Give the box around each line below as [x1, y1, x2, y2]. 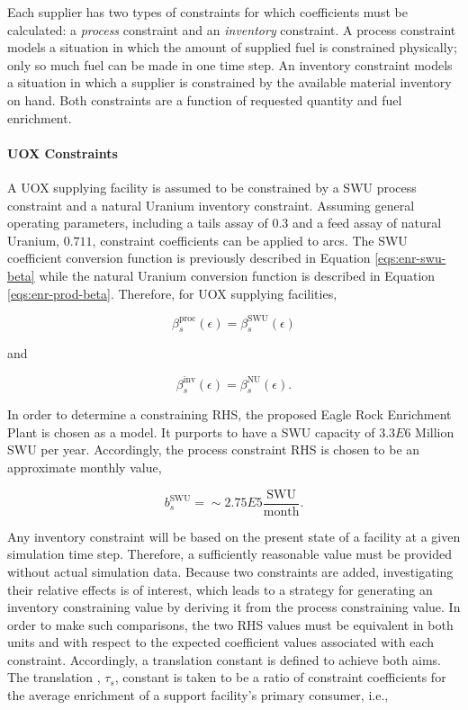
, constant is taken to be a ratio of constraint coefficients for [114, 668, 446, 687]
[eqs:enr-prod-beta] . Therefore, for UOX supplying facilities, [7, 283, 337, 302]
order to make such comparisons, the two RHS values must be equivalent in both [7, 615, 454, 634]
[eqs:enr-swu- [374, 248, 446, 267]
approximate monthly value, [7, 458, 162, 477]
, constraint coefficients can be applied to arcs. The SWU [92, 230, 408, 249]
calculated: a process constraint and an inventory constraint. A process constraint [7, 20, 456, 39]
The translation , [7, 668, 101, 687]
